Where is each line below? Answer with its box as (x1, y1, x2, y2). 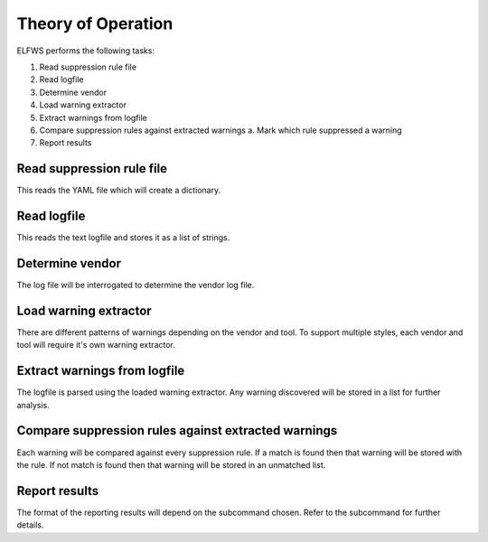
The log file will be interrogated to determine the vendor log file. (16, 280, 255, 290)
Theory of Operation (16, 14, 174, 33)
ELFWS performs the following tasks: (16, 45, 155, 56)
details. (16, 519, 44, 530)
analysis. (16, 399, 50, 410)
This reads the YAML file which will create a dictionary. (16, 185, 221, 196)
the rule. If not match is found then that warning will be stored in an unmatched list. (16, 459, 326, 470)
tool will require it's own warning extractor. (16, 340, 176, 350)
